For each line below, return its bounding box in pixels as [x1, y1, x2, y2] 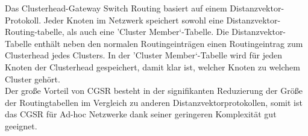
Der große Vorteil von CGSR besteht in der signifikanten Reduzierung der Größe [5, 84, 303, 97]
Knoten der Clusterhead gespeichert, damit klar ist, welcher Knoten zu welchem [5, 60, 300, 73]
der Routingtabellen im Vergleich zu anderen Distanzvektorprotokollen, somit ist [5, 96, 303, 108]
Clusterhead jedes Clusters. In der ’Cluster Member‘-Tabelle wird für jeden [5, 49, 282, 61]
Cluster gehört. [5, 72, 60, 85]
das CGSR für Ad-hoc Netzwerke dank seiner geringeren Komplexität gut [5, 108, 277, 120]
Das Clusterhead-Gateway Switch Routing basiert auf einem [5, 2, 227, 14]
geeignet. [5, 119, 37, 132]
